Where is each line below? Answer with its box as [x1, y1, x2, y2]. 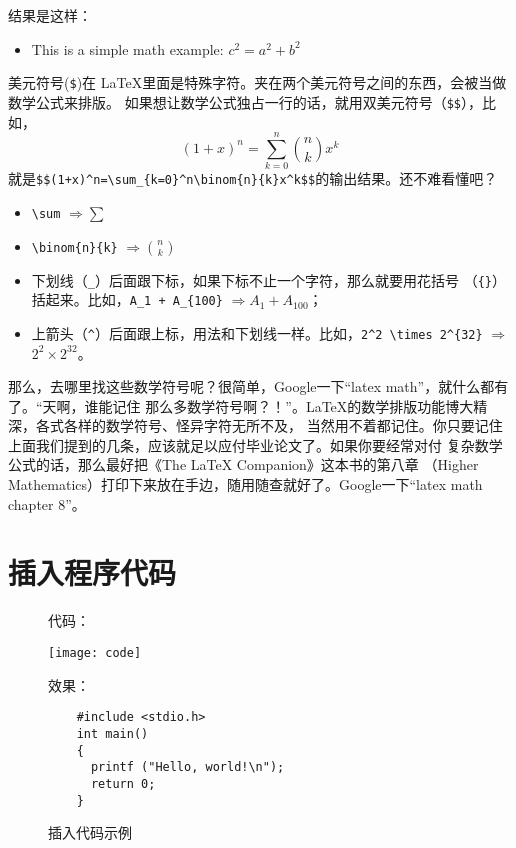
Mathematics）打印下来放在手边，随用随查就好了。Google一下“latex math [8, 474, 483, 495]
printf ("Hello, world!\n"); [90, 760, 285, 775]
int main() [76, 726, 149, 741]
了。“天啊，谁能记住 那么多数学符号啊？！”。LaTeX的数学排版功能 [8, 395, 446, 416]
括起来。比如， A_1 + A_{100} [31, 289, 223, 310]
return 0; [90, 776, 156, 791]
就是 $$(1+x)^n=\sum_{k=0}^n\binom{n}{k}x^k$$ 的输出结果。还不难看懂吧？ [8, 168, 498, 189]
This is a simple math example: [31, 38, 224, 59]
